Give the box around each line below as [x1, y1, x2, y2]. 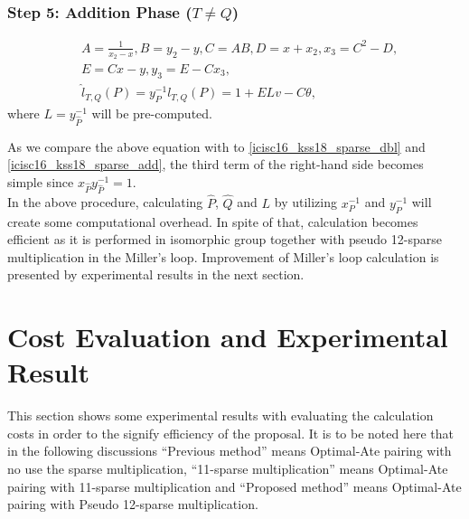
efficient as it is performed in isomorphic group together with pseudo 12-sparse [7, 230, 442, 249]
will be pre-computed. [91, 103, 212, 122]
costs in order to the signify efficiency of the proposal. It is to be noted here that [7, 423, 455, 442]
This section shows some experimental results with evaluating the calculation [7, 406, 434, 425]
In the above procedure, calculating [7, 193, 203, 212]
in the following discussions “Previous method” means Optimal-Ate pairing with [7, 441, 452, 460]
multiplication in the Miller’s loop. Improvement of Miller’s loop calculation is [7, 247, 439, 266]
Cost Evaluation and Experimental [7, 318, 448, 355]
